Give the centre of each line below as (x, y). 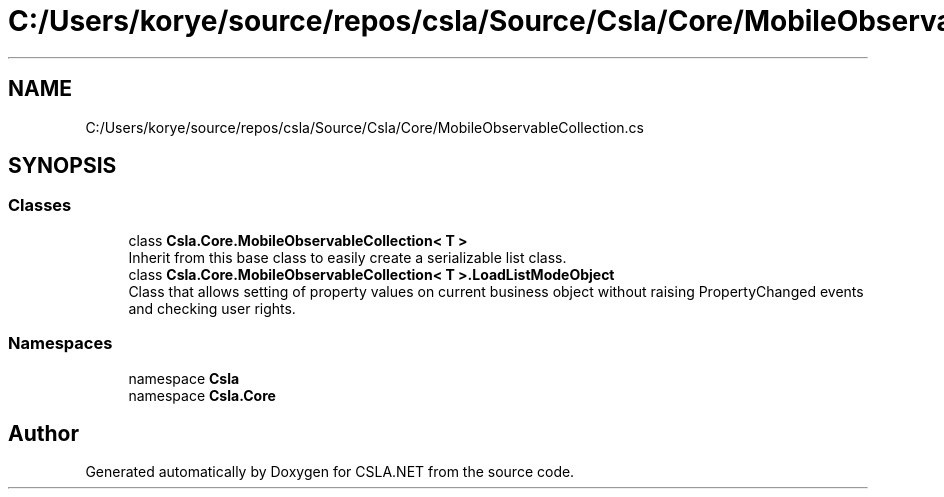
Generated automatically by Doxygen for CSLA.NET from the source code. (330, 472)
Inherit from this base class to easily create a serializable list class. (347, 257)
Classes (40, 205)
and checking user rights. (212, 308)
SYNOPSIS (62, 166)
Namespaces (60, 343)
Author (43, 433)
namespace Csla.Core (202, 395)
